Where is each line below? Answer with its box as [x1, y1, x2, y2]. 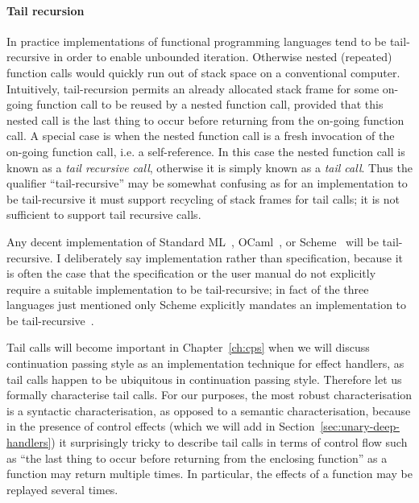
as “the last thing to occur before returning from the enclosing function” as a [6, 449, 388, 466]
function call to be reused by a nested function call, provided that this [36, 96, 384, 113]
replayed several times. [6, 480, 118, 497]
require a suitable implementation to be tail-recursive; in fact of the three [6, 280, 369, 297]
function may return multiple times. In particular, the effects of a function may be [6, 465, 413, 482]
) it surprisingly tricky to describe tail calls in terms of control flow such [51, 434, 408, 451]
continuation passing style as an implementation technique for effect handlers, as [6, 355, 404, 372]
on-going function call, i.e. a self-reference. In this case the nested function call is [6, 142, 405, 159]
